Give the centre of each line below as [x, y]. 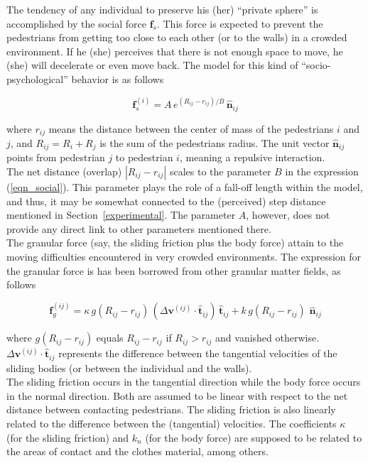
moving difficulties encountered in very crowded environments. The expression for [184, 256]
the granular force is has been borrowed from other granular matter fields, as [174, 270]
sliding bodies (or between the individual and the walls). [129, 367]
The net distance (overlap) [64, 171]
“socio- [316, 65]
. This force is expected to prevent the [240, 23]
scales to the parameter [220, 171]
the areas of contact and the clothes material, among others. [137, 451]
